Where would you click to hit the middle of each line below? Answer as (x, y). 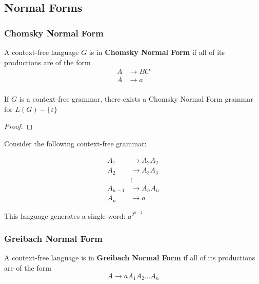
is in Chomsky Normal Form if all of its (157, 52)
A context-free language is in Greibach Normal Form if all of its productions (130, 258)
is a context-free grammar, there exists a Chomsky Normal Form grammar (136, 99)
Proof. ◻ (18, 126)
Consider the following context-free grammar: (75, 144)
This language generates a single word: (65, 215)
